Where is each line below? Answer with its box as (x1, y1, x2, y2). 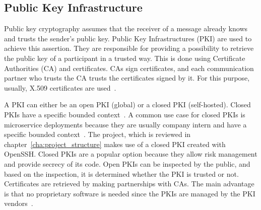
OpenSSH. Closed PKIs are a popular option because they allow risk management (4, 149, 257, 159)
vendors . (4, 198, 33, 208)
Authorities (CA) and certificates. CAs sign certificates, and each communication (4, 62, 254, 73)
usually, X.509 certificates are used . (4, 82, 116, 93)
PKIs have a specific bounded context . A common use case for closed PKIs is (4, 109, 245, 119)
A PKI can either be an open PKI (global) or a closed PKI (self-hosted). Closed (4, 99, 251, 110)
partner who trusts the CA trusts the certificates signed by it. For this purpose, (4, 73, 250, 83)
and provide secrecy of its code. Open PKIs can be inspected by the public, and (4, 158, 250, 169)
